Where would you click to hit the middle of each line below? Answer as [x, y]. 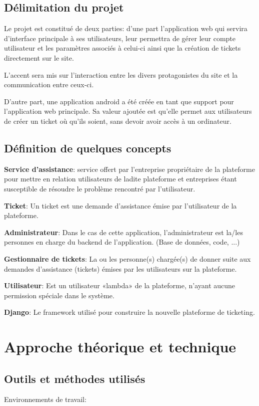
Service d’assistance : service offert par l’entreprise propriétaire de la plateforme [129, 169]
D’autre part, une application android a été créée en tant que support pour [119, 101]
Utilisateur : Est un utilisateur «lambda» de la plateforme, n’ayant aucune [120, 285]
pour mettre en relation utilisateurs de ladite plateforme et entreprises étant [120, 179]
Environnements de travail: [45, 399]
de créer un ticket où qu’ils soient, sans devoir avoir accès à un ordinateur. [118, 121]
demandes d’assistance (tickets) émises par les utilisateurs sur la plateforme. [120, 268]
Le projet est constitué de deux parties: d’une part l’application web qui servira [126, 28]
